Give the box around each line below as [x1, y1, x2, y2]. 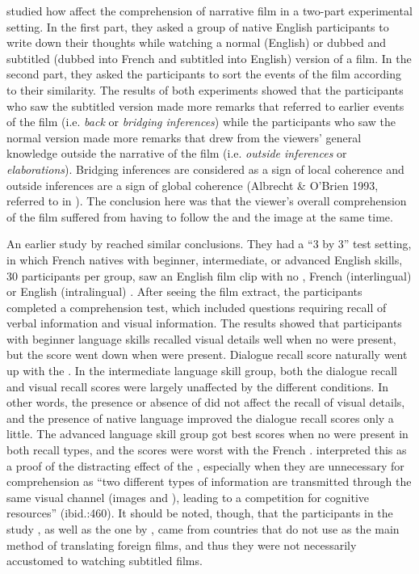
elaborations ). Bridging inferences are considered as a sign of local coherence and [6, 160, 404, 177]
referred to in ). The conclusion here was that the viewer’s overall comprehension [6, 192, 407, 209]
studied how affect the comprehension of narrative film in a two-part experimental [6, 2, 413, 19]
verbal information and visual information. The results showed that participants [6, 314, 402, 331]
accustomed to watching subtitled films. [6, 552, 203, 569]
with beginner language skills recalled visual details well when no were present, [6, 330, 396, 347]
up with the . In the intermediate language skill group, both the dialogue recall [6, 362, 398, 379]
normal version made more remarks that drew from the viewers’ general [6, 129, 362, 146]
